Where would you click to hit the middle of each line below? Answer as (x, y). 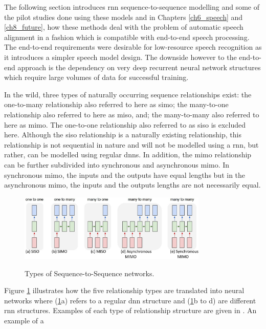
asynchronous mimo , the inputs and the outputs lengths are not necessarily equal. (132, 185)
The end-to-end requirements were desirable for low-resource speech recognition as (133, 47)
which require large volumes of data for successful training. (96, 77)
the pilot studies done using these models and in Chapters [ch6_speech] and (124, 17)
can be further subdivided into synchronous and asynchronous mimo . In (117, 164)
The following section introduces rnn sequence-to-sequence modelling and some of (132, 7)
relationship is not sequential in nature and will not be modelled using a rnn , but (131, 144)
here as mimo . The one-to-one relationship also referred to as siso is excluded (125, 124)
